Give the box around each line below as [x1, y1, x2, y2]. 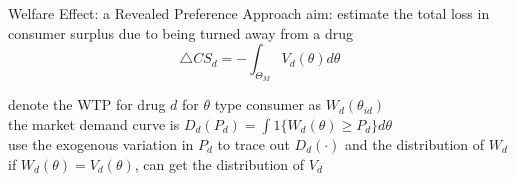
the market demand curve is [8, 113, 180, 134]
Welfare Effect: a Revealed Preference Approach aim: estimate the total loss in [8, 3, 490, 23]
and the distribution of [345, 133, 485, 154]
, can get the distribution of [134, 153, 305, 174]
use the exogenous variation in [8, 133, 194, 154]
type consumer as [214, 94, 322, 115]
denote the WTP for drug [8, 94, 166, 115]
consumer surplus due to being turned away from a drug [8, 22, 354, 43]
